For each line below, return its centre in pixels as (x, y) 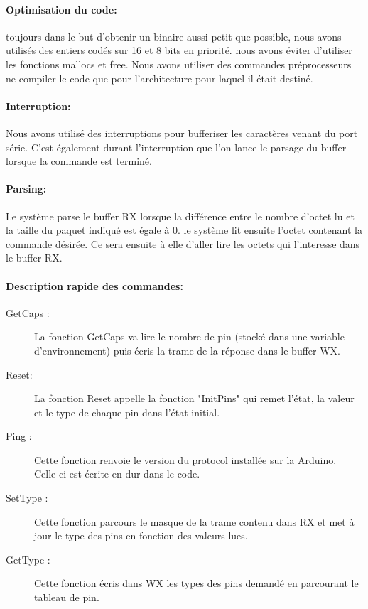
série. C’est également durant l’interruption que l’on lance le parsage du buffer (176, 147)
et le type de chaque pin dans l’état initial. (127, 412)
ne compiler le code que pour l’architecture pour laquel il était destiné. (159, 78)
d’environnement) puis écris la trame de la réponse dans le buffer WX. (187, 350)
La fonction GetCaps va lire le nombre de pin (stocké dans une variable (189, 336)
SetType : (27, 498)
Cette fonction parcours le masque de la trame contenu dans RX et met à (194, 521)
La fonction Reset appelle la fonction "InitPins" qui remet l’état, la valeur (194, 398)
